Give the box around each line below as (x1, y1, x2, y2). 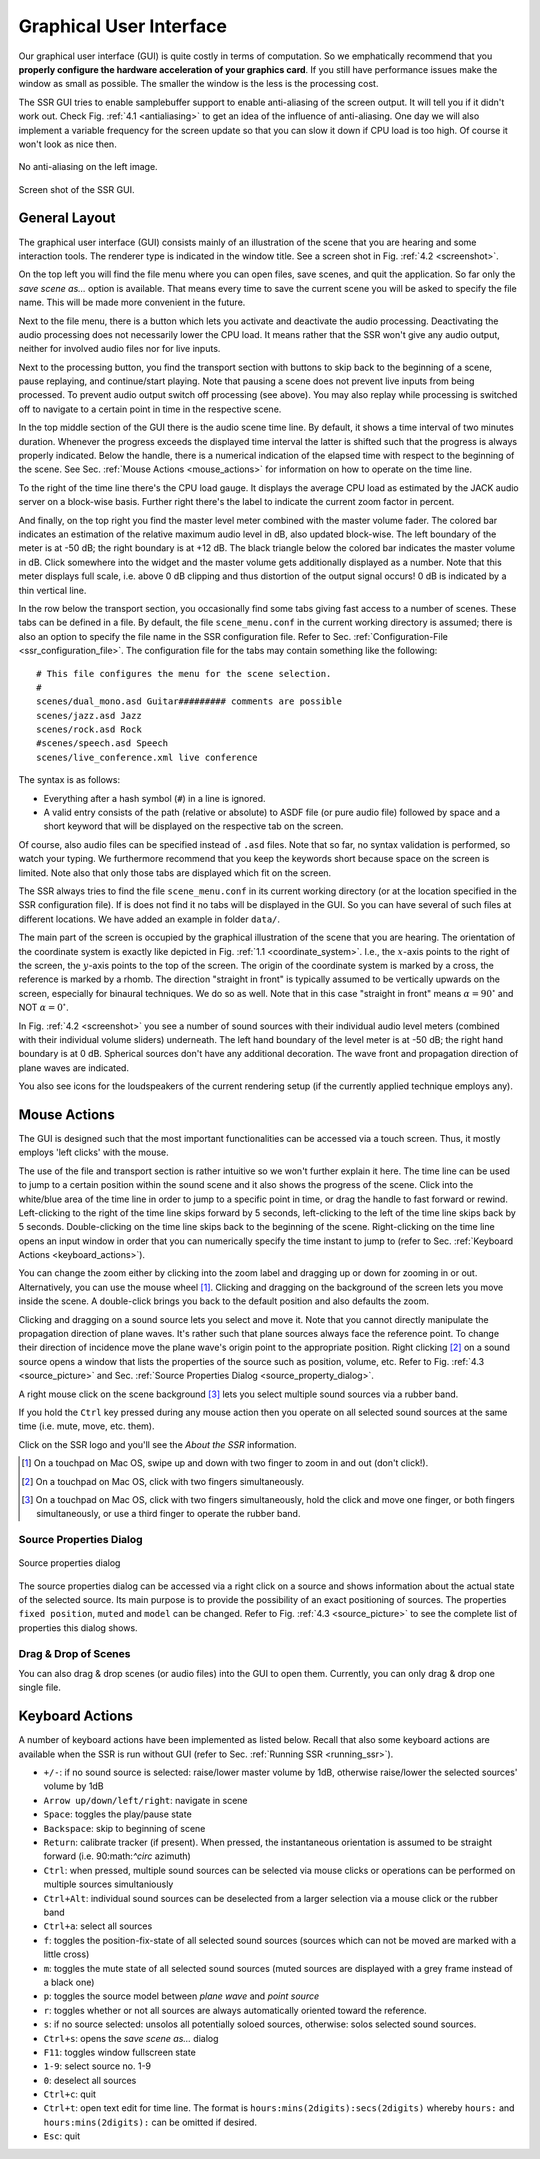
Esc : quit (43, 2130, 81, 2142)
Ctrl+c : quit (43, 2088, 97, 2100)
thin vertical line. (18, 584, 87, 596)
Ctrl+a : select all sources (43, 1920, 153, 1932)
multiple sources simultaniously (43, 1878, 174, 1890)
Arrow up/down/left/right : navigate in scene (43, 1794, 249, 1806)
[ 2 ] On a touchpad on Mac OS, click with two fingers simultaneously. (21, 1475, 305, 1487)
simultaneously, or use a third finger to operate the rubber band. (36, 1508, 301, 1520)
